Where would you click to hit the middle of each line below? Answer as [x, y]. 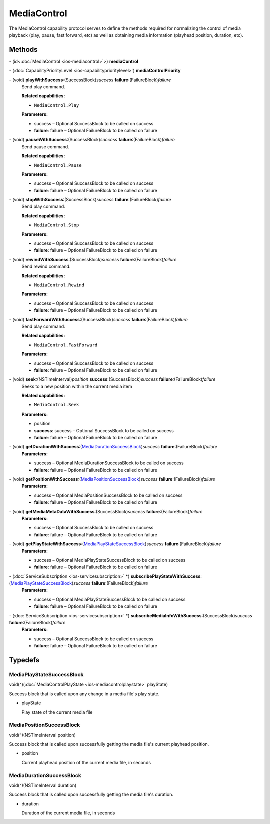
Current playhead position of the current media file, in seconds [86, 762]
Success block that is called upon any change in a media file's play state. [84, 694]
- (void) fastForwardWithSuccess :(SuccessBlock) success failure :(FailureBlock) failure [99, 319]
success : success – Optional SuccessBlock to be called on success [104, 430]
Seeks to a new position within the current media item [77, 386]
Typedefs [24, 660]
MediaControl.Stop [57, 225]
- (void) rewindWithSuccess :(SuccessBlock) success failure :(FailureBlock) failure [93, 259]
